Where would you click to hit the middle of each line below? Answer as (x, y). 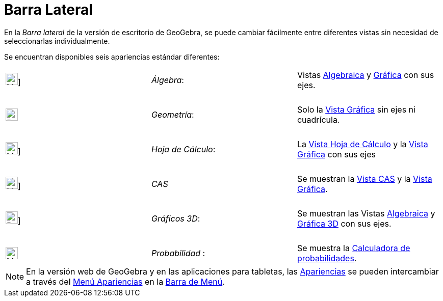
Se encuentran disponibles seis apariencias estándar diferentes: (112, 57)
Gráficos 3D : (176, 218)
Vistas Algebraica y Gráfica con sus (366, 75)
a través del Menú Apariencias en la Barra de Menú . (125, 281)
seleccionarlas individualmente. (57, 41)
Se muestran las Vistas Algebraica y (366, 213)
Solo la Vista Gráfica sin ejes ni (356, 109)
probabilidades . (327, 258)
